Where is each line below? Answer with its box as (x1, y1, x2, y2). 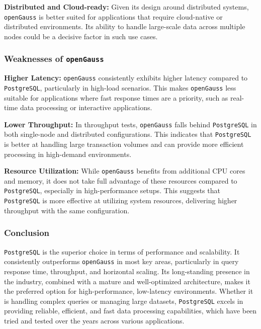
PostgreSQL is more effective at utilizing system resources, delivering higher (4, 195, 237, 206)
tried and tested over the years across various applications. (4, 315, 185, 325)
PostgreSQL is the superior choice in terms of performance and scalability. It (4, 246, 240, 257)
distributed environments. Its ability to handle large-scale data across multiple (4, 21, 245, 32)
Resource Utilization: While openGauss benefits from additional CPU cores (4, 166, 245, 176)
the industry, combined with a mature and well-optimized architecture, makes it (4, 276, 250, 286)
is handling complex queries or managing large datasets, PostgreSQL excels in (4, 295, 243, 306)
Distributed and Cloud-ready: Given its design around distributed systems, (4, 2, 249, 12)
